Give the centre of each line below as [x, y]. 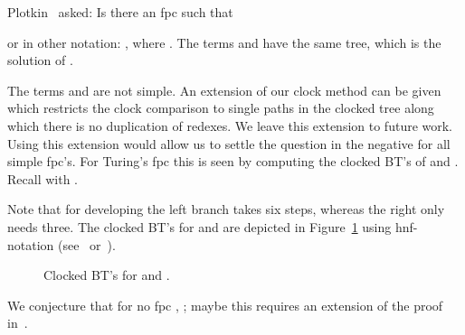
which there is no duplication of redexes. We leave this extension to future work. [230, 125]
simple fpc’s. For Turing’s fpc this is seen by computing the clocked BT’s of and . [233, 161]
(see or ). [87, 244]
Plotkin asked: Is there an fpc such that [120, 12]
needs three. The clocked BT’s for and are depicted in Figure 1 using [199, 226]
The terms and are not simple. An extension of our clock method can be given [224, 90]
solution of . [40, 60]
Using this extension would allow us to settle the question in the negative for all [229, 143]
